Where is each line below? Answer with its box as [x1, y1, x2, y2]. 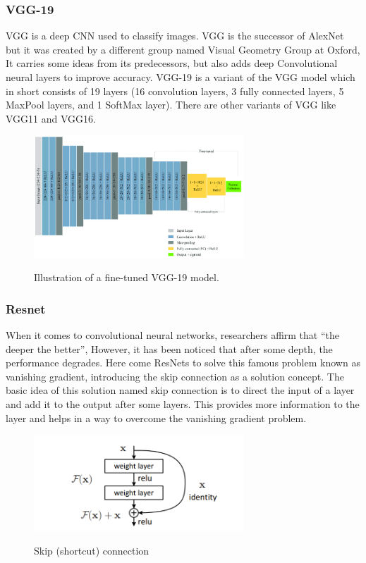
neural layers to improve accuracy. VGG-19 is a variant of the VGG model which [6, 70, 355, 84]
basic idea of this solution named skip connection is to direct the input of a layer [6, 383, 355, 397]
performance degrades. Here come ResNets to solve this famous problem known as [6, 355, 360, 370]
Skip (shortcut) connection [34, 543, 150, 557]
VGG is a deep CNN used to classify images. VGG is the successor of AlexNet [6, 28, 344, 43]
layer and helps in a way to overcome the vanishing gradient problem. [6, 410, 307, 425]
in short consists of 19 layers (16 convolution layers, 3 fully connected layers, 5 [6, 83, 344, 98]
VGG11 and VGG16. [6, 111, 96, 125]
